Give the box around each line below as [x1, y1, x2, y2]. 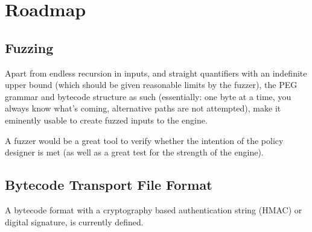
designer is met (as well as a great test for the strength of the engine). [5, 146, 264, 158]
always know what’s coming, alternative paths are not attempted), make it [5, 102, 281, 114]
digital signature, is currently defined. [5, 215, 144, 228]
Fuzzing [5, 38, 54, 57]
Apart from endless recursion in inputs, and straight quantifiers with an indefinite [5, 66, 307, 79]
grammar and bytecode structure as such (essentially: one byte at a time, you [5, 90, 291, 102]
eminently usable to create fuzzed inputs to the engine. [5, 113, 208, 126]
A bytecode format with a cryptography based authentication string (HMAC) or [5, 203, 302, 216]
